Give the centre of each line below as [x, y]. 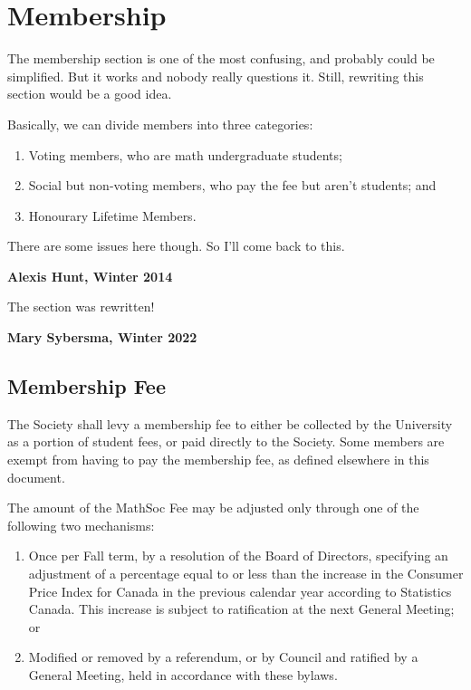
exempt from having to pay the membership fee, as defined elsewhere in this [218, 460]
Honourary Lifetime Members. [112, 215]
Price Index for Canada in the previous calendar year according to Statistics [240, 591]
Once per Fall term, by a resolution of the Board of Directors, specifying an [238, 556]
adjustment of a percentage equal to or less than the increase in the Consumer [246, 574]
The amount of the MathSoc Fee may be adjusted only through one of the [213, 508]
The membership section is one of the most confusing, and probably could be [221, 58]
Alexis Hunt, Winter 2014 [90, 276]
